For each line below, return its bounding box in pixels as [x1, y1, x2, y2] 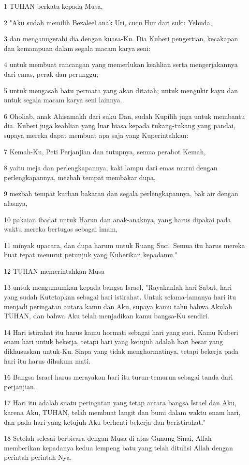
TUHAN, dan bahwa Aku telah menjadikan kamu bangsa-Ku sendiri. [4, 311, 209, 321]
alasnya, [4, 198, 28, 208]
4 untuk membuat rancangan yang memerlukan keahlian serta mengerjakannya [4, 59, 238, 69]
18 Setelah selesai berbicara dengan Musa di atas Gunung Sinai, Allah [4, 433, 212, 443]
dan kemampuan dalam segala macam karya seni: [4, 43, 151, 53]
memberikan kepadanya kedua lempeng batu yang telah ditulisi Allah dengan [4, 442, 233, 452]
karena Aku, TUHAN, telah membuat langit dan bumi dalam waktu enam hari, [4, 407, 241, 417]
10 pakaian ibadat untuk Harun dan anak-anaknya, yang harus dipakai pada [4, 214, 231, 224]
